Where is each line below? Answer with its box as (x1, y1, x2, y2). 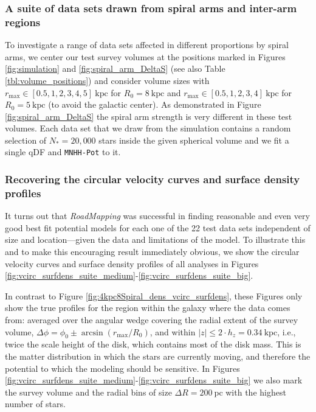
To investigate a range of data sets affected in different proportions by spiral (5, 38, 289, 51)
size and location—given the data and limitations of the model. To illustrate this (5, 233, 306, 246)
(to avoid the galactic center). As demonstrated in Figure (48, 98, 261, 111)
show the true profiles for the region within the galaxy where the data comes (5, 301, 290, 314)
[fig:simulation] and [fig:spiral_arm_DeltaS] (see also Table (5, 62, 225, 75)
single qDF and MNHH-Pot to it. (5, 145, 121, 158)
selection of (5, 133, 47, 146)
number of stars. (5, 397, 66, 410)
